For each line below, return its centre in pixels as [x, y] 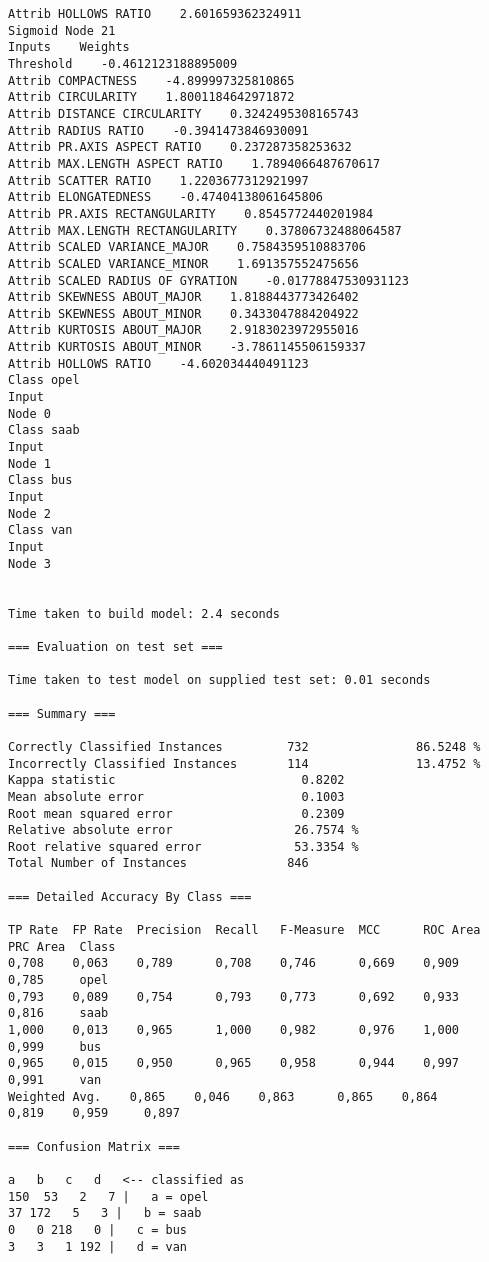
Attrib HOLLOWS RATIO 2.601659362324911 [155, 14]
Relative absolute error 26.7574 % [183, 830]
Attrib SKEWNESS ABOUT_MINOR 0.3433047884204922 [183, 313]
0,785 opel [58, 980]
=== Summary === [62, 713]
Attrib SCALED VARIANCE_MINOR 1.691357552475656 [183, 263]
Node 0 [29, 413]
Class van [40, 530]
